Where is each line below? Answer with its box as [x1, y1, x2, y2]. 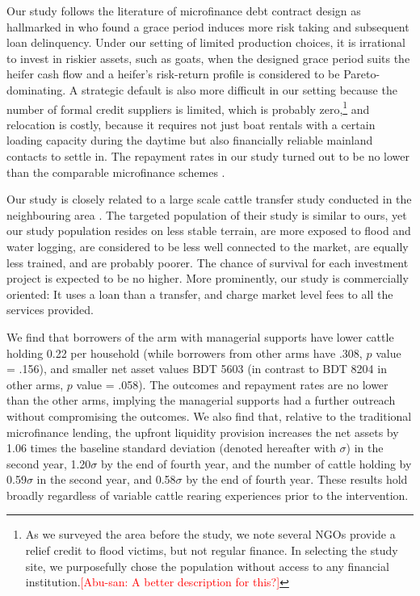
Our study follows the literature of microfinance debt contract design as [6, 2, 361, 19]
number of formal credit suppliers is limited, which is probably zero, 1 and [6, 98, 370, 117]
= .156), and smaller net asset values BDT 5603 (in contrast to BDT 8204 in [6, 360, 387, 377]
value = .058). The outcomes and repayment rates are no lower [76, 376, 388, 392]
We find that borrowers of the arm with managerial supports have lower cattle [6, 328, 394, 345]
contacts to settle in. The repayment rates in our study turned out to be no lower [6, 148, 410, 164]
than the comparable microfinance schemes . [6, 163, 225, 180]
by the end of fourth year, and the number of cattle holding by [100, 455, 412, 472]
